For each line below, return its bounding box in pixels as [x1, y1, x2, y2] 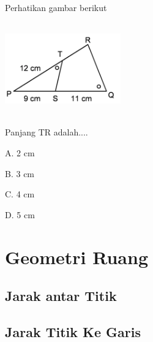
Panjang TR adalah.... [5, 126, 88, 139]
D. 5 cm [5, 208, 35, 221]
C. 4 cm [5, 188, 35, 200]
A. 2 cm [5, 146, 35, 159]
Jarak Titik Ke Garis [5, 322, 141, 341]
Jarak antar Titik [5, 286, 117, 305]
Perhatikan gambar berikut [5, 1, 107, 13]
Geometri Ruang [5, 244, 148, 269]
